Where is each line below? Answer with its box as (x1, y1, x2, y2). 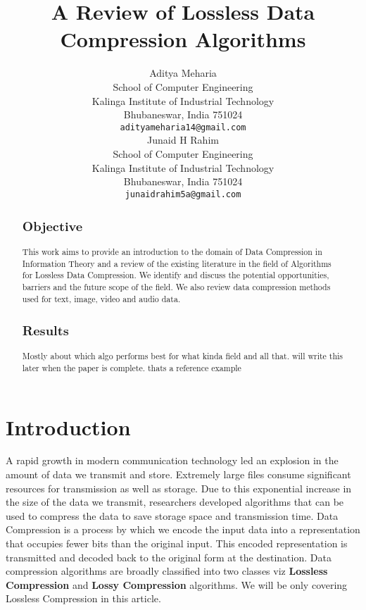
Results (22, 321, 69, 340)
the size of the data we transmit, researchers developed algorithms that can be (6, 494, 344, 509)
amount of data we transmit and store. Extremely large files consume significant (6, 467, 351, 482)
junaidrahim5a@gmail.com (125, 189, 241, 199)
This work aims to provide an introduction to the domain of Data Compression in (22, 246, 322, 258)
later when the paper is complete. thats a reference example (22, 361, 241, 373)
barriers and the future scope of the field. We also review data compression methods (22, 281, 331, 293)
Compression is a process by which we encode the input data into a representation (6, 522, 360, 537)
